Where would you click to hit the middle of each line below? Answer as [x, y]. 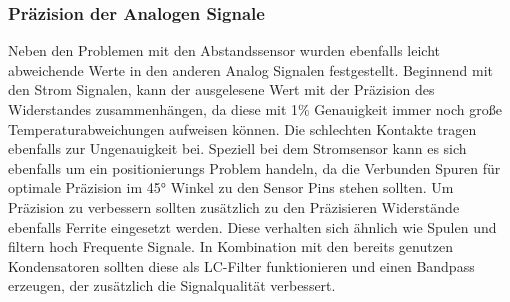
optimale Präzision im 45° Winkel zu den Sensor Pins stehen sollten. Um [231, 187]
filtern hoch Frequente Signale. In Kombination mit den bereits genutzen [230, 246]
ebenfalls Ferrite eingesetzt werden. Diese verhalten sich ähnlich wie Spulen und [252, 226]
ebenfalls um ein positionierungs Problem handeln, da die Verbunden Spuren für [254, 167]
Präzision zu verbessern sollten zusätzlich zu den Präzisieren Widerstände [234, 206]
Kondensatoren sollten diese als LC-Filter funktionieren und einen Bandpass [241, 265]
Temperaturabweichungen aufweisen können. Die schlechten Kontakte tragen [242, 128]
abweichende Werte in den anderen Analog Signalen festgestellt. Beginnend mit [250, 69]
